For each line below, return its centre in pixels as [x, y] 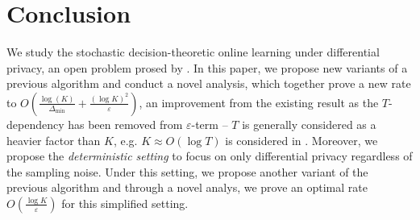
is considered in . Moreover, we [301, 140]
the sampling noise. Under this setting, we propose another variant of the [187, 171]
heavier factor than [54, 140]
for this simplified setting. [125, 203]
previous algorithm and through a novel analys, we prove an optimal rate [187, 187]
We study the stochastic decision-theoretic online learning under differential [193, 52]
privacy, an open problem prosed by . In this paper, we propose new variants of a [207, 67]
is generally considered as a [309, 124]
